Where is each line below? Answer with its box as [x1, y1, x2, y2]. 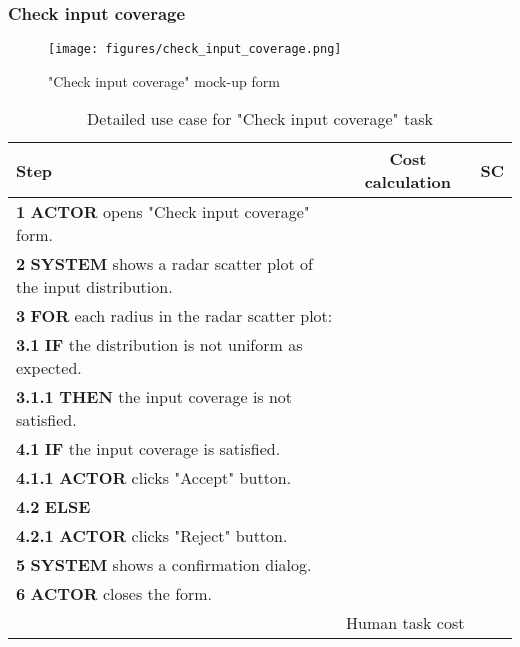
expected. [16, 356, 82, 380]
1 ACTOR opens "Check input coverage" [16, 200, 310, 224]
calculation [364, 170, 452, 194]
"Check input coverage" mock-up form [48, 70, 280, 91]
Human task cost [346, 611, 465, 635]
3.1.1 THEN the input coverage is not [16, 385, 293, 409]
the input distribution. [16, 275, 173, 299]
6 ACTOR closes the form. [16, 582, 213, 606]
